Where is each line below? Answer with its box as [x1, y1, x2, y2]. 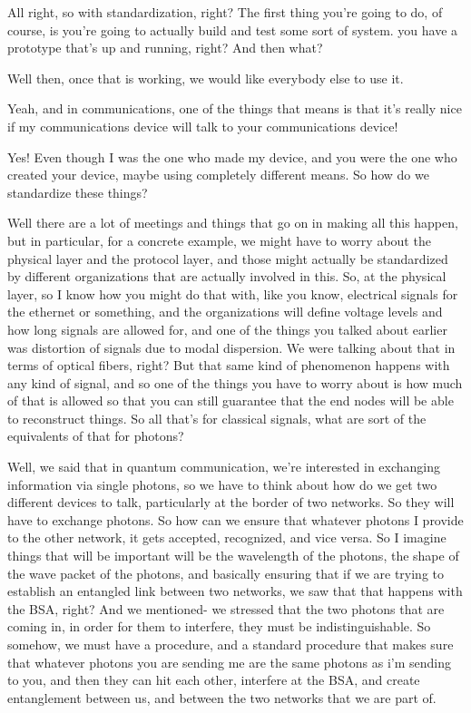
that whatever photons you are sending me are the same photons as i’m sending [7, 652, 451, 671]
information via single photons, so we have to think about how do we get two [7, 474, 437, 493]
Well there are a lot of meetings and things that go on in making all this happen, [7, 213, 458, 232]
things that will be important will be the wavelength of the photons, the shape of [7, 546, 459, 565]
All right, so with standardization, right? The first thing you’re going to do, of [7, 3, 443, 21]
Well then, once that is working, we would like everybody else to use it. [7, 68, 404, 87]
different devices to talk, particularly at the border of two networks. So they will [7, 493, 455, 512]
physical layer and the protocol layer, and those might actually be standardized [7, 249, 448, 268]
